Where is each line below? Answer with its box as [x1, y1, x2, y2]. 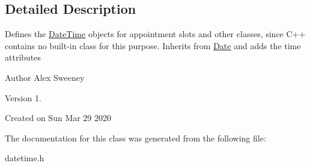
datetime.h [5, 152, 44, 164]
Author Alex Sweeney [5, 71, 85, 83]
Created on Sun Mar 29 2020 [5, 111, 112, 124]
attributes [5, 51, 41, 64]
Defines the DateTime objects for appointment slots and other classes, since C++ [5, 28, 306, 40]
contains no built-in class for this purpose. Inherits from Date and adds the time [5, 39, 301, 52]
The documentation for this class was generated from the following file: [5, 131, 266, 144]
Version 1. [5, 91, 41, 104]
